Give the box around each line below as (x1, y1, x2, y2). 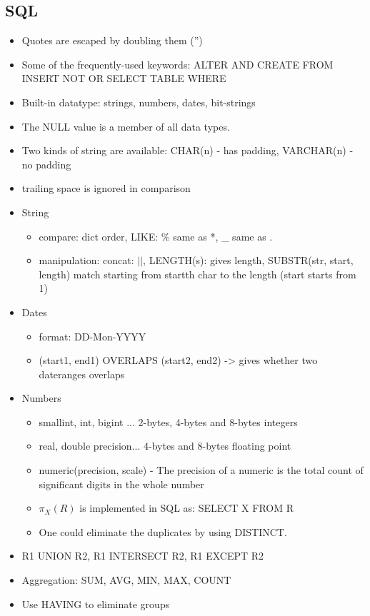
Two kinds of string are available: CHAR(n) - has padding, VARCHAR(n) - (21, 143, 354, 158)
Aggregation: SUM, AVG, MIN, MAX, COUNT (21, 572, 231, 587)
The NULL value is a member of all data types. (21, 118, 230, 133)
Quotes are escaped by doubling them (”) (21, 33, 203, 48)
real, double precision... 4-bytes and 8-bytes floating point (39, 438, 291, 453)
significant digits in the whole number (39, 476, 204, 491)
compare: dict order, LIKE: (39, 228, 159, 243)
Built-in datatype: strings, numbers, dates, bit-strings (21, 94, 256, 109)
